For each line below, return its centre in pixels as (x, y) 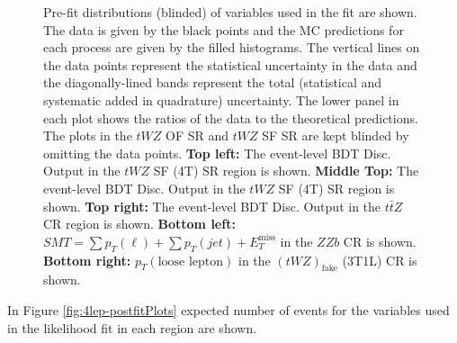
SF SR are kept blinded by (336, 135)
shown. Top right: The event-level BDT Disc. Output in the (212, 206)
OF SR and (197, 135)
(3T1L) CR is (380, 260)
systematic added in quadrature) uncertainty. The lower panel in (221, 99)
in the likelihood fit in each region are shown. (132, 327)
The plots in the (88, 135)
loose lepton (191, 262)
